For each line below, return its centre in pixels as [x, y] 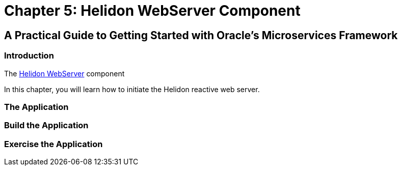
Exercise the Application [53, 144]
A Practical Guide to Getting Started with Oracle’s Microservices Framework [201, 35]
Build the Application [46, 125]
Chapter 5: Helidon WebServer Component [152, 11]
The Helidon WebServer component [64, 73]
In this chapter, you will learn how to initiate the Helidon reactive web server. [132, 89]
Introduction [29, 56]
